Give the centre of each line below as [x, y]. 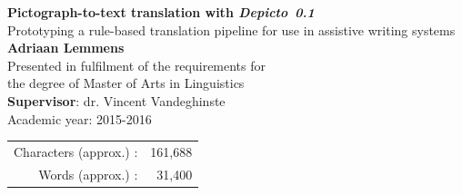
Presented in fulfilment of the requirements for [137, 65]
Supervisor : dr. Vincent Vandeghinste [116, 100]
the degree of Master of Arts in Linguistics [126, 83]
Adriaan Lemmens [66, 48]
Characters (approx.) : [76, 151]
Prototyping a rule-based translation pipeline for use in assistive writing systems [231, 29]
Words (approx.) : [88, 174]
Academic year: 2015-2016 [80, 118]
